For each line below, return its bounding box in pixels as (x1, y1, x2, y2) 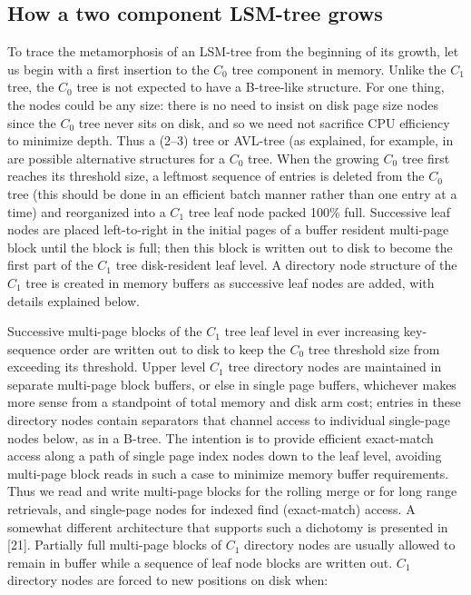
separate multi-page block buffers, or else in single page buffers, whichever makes (7, 374, 456, 393)
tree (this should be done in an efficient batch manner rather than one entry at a (7, 183, 457, 203)
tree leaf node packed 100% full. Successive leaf (188, 202, 451, 221)
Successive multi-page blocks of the (7, 322, 202, 341)
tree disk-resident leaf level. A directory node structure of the (115, 255, 457, 274)
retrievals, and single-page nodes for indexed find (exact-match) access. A (7, 500, 416, 519)
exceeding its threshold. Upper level (7, 357, 206, 376)
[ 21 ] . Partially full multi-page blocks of (7, 535, 222, 554)
